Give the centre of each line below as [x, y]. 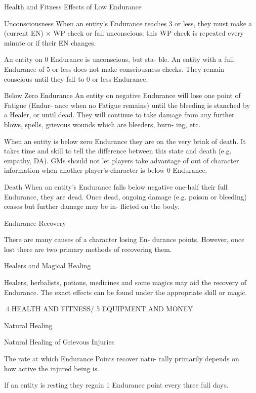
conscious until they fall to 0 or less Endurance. [76, 78]
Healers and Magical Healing [47, 266]
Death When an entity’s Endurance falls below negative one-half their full [116, 186]
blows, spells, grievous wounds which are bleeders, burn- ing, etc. [102, 124]
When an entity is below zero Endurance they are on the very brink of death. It [125, 141]
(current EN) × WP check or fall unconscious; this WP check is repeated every [124, 33]
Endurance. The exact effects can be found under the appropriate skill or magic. [126, 292]
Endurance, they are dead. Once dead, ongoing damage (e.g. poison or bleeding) [126, 196]
